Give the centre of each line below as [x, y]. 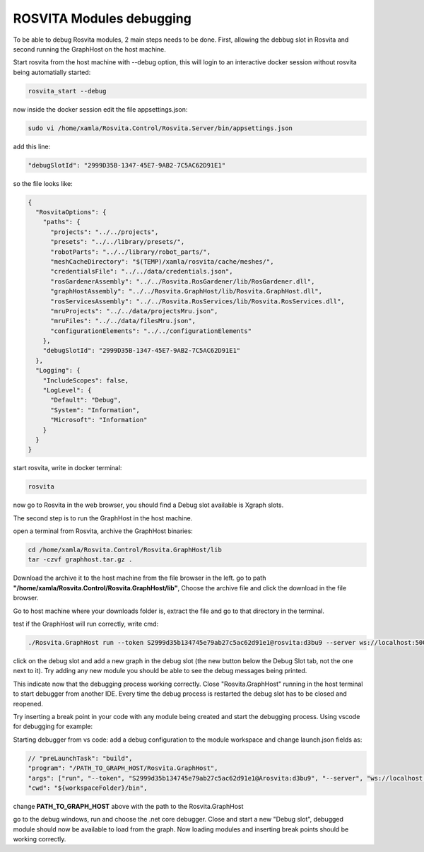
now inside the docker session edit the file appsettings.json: [100, 109]
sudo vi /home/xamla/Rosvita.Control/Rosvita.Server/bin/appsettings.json [160, 128]
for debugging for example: [53, 726]
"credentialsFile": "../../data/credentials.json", [142, 272]
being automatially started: [52, 72]
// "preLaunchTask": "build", [80, 758]
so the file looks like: [43, 183]
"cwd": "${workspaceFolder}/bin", [88, 788]
